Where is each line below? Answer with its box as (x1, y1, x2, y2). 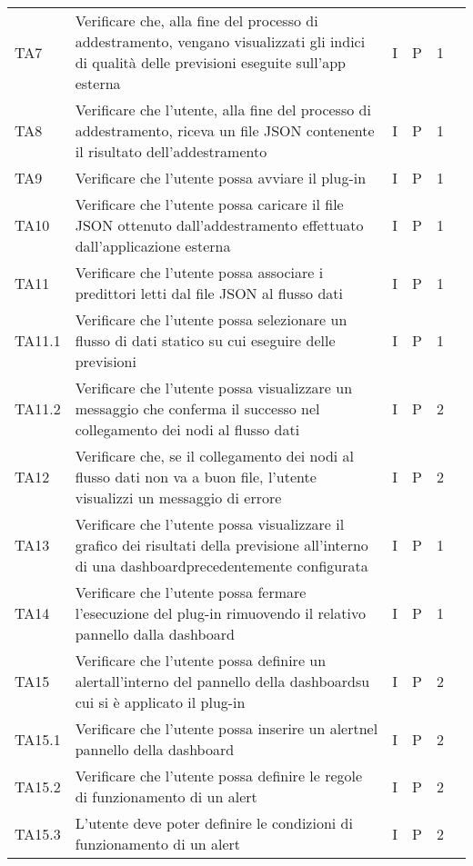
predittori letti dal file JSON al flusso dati (75, 283, 343, 304)
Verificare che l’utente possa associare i (75, 262, 324, 283)
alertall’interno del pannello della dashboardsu (75, 671, 370, 692)
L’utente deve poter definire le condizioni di (75, 812, 353, 833)
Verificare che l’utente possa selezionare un (75, 309, 347, 330)
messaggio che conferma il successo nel (75, 398, 320, 419)
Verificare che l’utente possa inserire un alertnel (75, 718, 378, 739)
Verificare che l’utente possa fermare (75, 582, 307, 602)
